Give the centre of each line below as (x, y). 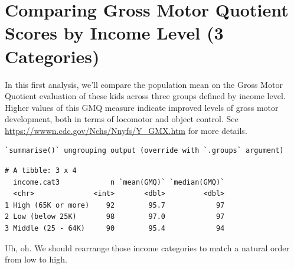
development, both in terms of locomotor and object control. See (122, 119)
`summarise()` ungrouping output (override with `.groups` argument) (144, 151)
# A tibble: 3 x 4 (41, 171)
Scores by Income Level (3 (114, 33)
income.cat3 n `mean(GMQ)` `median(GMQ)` (119, 182)
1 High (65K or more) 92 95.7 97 (115, 205)
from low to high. (36, 259)
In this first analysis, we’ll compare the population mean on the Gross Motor (144, 84)
